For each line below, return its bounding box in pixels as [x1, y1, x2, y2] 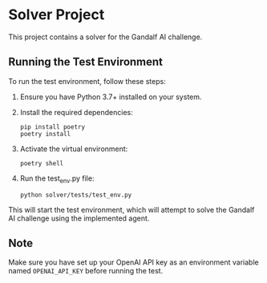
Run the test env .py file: [19, 173, 95, 185]
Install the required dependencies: [19, 107, 134, 117]
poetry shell [19, 159, 64, 167]
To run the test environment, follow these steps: [8, 76, 166, 86]
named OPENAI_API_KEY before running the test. [8, 266, 164, 276]
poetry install [19, 130, 71, 138]
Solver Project [8, 6, 105, 24]
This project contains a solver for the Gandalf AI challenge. [8, 32, 203, 42]
